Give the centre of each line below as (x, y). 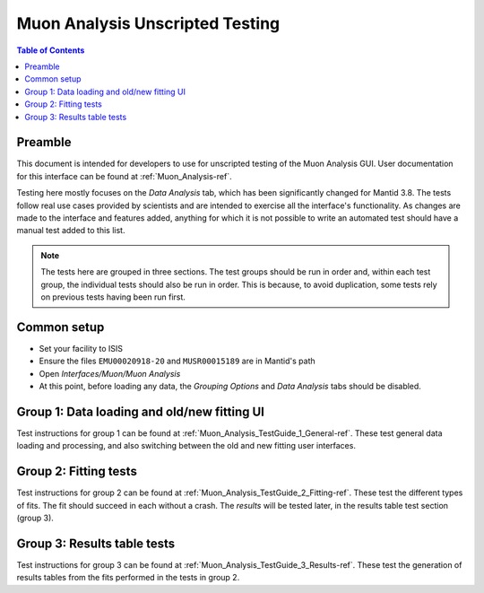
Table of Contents (51, 50)
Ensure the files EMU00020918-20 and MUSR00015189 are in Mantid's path (177, 361)
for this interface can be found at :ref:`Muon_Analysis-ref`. (124, 176)
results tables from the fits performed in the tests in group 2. (128, 578)
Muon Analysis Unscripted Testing (148, 23)
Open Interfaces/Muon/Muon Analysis (110, 373)
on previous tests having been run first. (113, 297)
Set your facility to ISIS (81, 348)
